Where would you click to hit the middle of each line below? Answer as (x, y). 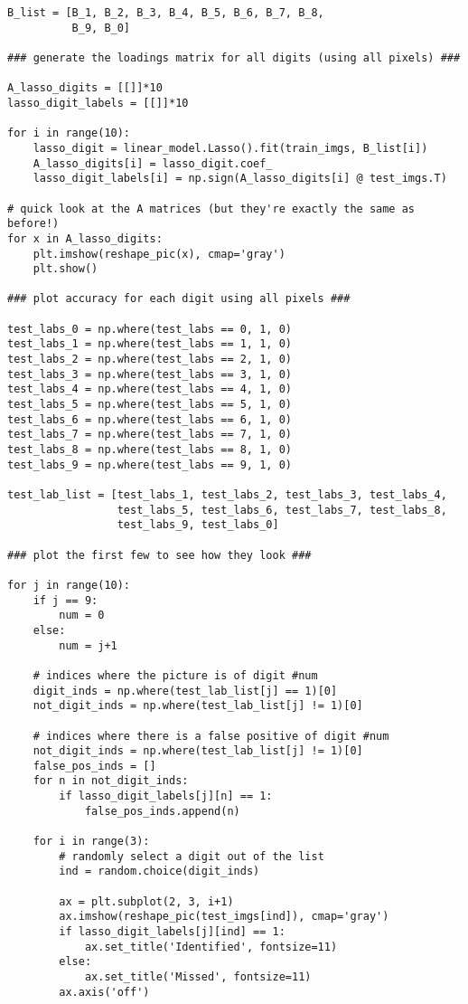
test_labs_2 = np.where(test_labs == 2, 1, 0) (150, 360)
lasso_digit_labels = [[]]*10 (98, 103)
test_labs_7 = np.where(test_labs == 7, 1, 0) (150, 435)
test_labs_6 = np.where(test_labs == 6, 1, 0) (150, 419)
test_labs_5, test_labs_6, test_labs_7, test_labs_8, (282, 510)
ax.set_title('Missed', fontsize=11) (198, 977)
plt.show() (66, 269)
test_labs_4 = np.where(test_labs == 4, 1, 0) (150, 389)
